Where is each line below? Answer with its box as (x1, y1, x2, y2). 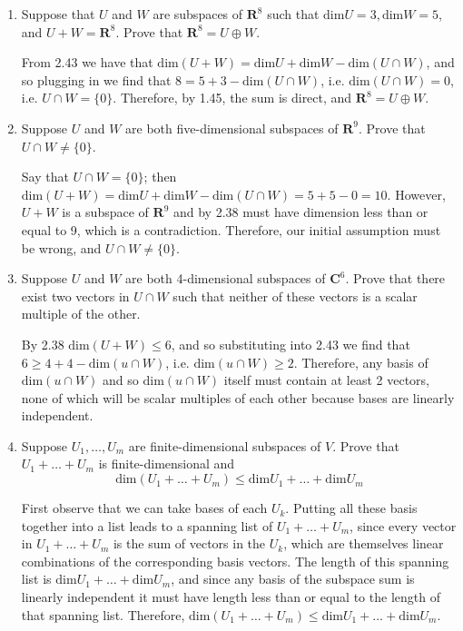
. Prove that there (345, 269, 446, 288)
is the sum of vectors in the (113, 534, 266, 553)
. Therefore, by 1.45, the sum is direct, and (113, 88, 352, 107)
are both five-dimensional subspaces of (125, 118, 339, 137)
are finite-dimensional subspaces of (128, 436, 321, 455)
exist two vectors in (21, 286, 130, 305)
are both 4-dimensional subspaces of (125, 269, 326, 288)
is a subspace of (62, 202, 149, 222)
